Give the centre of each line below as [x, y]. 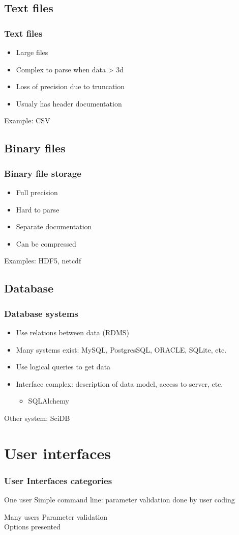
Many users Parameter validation [56, 516]
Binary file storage [43, 173]
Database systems [41, 313]
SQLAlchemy [49, 401]
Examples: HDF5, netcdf [43, 261]
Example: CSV [27, 121]
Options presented [33, 527]
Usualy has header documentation [69, 103]
